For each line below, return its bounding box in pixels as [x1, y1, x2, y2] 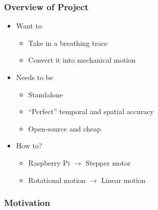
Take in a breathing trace [28, 37, 108, 48]
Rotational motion [28, 174, 86, 185]
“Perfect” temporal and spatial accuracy [28, 106, 154, 117]
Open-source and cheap [28, 123, 101, 134]
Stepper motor [86, 157, 131, 168]
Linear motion [101, 174, 146, 185]
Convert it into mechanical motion [28, 55, 136, 65]
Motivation [4, 196, 50, 209]
